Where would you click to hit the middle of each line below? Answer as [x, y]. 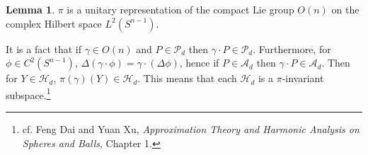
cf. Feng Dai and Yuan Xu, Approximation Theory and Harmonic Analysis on [191, 129]
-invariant [303, 78]
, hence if [199, 63]
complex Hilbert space [54, 23]
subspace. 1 [28, 93]
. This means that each [187, 78]
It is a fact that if [44, 48]
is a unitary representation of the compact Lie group [180, 9]
